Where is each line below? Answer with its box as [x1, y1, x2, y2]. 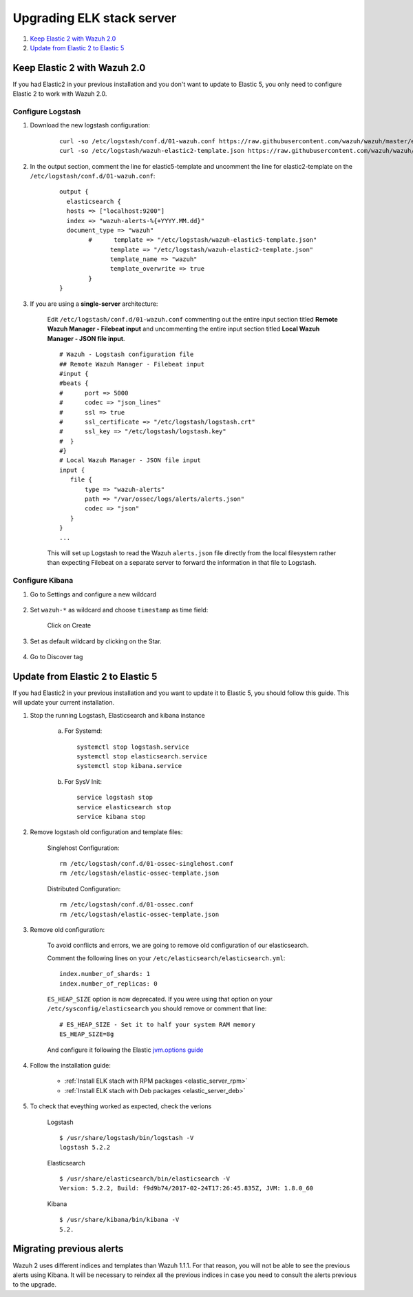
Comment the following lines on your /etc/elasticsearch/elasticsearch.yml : [47, 954, 286, 962]
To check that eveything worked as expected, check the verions [30, 1102, 212, 1110]
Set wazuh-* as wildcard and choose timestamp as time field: [30, 605, 209, 614]
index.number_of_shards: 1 [59, 970, 151, 978]
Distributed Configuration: [47, 884, 121, 893]
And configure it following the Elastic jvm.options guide [47, 1046, 204, 1054]
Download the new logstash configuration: [30, 121, 151, 129]
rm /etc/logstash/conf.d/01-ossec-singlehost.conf [59, 860, 234, 868]
